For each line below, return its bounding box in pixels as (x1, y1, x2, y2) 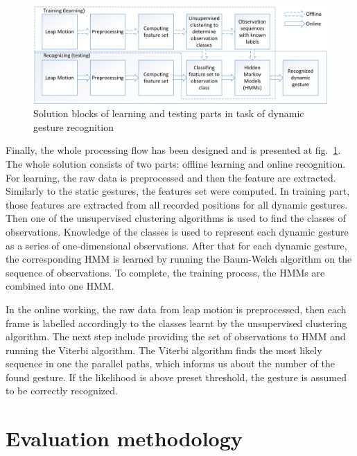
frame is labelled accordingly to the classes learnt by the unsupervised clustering (6, 315, 347, 330)
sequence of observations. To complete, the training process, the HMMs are (6, 265, 325, 279)
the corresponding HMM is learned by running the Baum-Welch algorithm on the (6, 252, 352, 266)
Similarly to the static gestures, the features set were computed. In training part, (6, 184, 350, 198)
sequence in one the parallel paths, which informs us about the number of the (6, 356, 335, 371)
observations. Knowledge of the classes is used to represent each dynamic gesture (6, 224, 349, 238)
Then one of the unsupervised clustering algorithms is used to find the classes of (6, 211, 346, 225)
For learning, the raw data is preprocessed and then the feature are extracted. (6, 170, 336, 184)
